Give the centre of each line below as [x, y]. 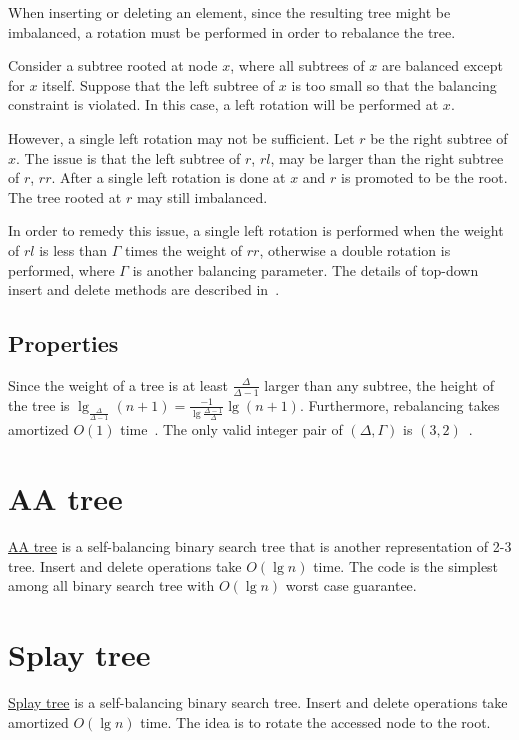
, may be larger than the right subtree [387, 157]
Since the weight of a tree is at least [118, 384]
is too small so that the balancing [394, 84]
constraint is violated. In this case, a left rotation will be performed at [223, 104]
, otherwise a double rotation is [355, 249]
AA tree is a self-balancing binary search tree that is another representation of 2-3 [260, 546]
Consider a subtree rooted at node [113, 65]
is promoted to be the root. [424, 177]
